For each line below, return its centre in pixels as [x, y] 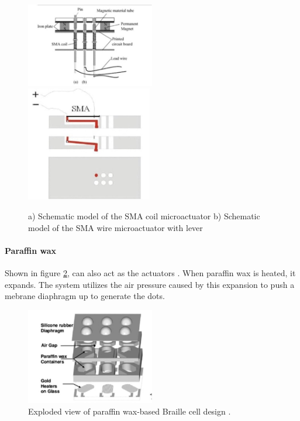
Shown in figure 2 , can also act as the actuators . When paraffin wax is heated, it [150, 273]
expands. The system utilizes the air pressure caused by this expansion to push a [150, 284]
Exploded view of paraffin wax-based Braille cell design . [130, 411]
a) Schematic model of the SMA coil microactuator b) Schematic [144, 216]
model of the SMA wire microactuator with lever [115, 227]
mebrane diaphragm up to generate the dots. [85, 296]
